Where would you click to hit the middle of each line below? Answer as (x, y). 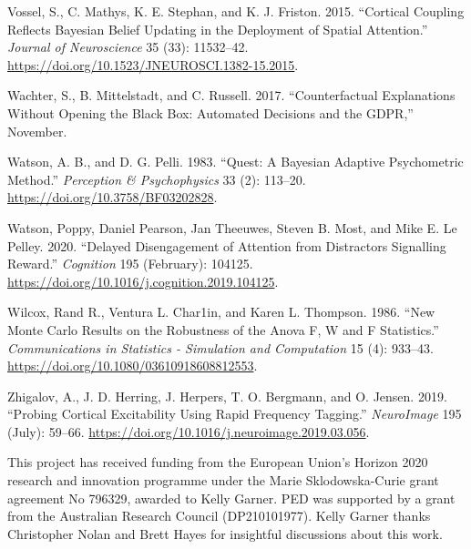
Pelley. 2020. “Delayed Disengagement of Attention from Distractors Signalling (227, 245)
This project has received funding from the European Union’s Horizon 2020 (218, 462)
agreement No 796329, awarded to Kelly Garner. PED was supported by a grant (231, 498)
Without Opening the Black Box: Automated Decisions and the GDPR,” (210, 112)
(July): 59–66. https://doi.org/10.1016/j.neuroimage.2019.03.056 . (189, 431)
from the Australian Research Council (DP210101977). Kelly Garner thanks (219, 516)
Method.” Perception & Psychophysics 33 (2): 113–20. (157, 179)
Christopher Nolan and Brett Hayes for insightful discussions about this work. (225, 533)
